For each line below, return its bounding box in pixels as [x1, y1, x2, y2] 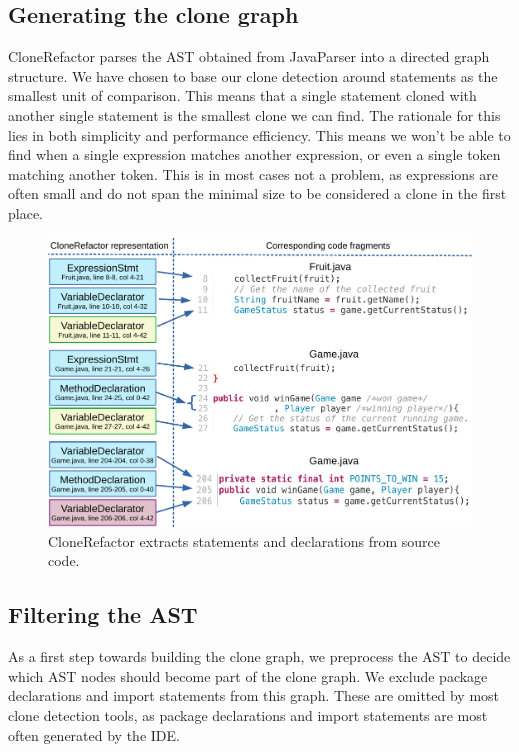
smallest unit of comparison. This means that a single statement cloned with [8, 85, 477, 106]
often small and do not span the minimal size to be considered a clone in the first [8, 183, 507, 204]
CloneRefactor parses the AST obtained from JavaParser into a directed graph [8, 46, 490, 67]
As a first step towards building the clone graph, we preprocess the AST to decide [8, 646, 511, 667]
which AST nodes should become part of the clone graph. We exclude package [8, 665, 488, 686]
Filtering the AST [8, 599, 198, 630]
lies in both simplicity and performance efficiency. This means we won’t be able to [8, 124, 511, 145]
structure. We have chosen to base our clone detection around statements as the [8, 65, 498, 86]
